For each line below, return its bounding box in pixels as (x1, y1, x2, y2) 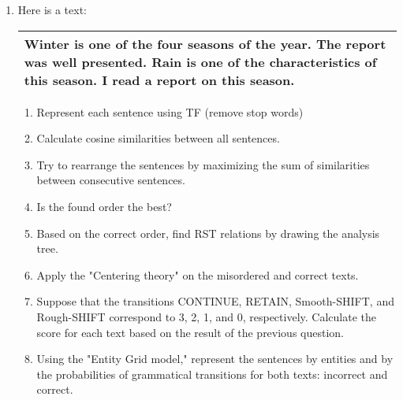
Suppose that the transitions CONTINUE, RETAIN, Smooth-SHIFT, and (36, 293, 394, 309)
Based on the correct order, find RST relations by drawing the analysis (36, 224, 380, 241)
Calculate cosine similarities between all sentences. (36, 130, 280, 146)
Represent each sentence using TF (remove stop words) (36, 103, 304, 120)
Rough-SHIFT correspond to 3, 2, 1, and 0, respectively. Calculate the (36, 308, 376, 324)
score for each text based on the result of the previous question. (36, 324, 345, 340)
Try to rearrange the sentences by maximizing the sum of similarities (36, 156, 370, 172)
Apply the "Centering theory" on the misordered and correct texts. (36, 266, 359, 283)
